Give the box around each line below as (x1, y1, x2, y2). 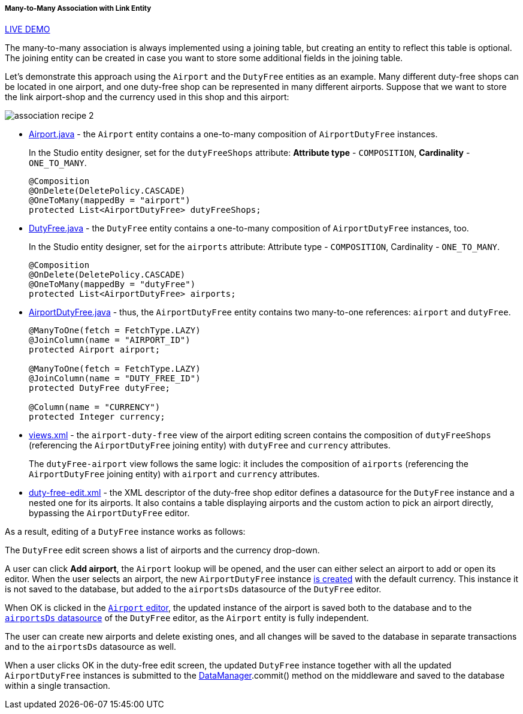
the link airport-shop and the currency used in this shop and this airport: (5, 92, 289, 103)
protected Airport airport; (29, 345, 161, 355)
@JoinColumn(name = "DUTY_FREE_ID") (29, 373, 201, 384)
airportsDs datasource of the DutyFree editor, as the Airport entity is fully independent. (5, 613, 369, 623)
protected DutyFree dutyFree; (29, 383, 171, 393)
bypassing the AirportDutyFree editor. (29, 508, 190, 519)
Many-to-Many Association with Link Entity (5, 4, 152, 13)
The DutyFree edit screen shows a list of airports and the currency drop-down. (5, 545, 320, 556)
